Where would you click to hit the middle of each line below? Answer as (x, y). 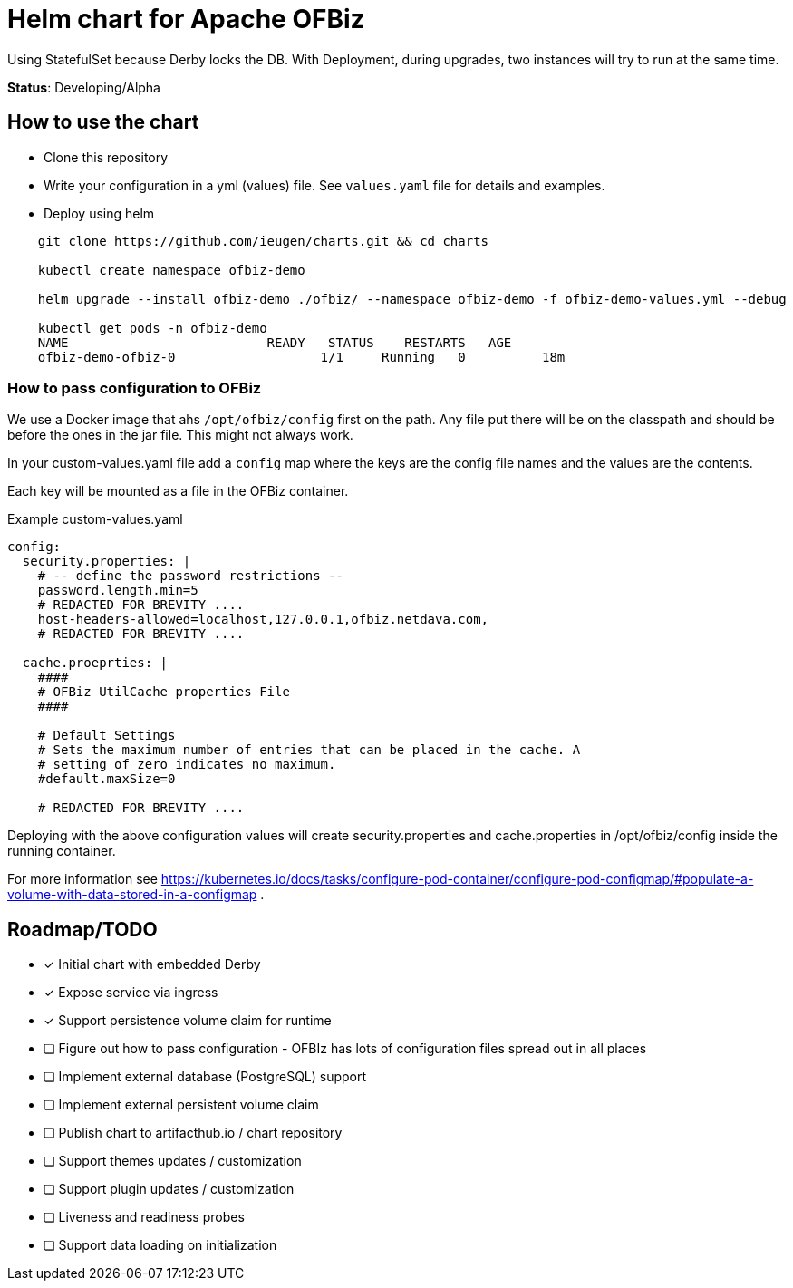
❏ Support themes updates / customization (173, 1161)
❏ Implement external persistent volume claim (181, 1105)
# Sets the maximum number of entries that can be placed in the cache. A (309, 750)
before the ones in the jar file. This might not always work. (180, 435)
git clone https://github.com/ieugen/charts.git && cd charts (263, 241)
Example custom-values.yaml (95, 519)
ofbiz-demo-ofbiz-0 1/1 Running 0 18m (301, 357)
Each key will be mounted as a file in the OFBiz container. (178, 491)
